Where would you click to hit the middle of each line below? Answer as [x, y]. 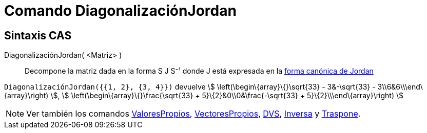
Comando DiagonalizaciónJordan [120, 11]
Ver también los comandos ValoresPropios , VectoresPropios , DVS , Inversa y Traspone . [193, 114]
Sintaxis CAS [38, 35]
